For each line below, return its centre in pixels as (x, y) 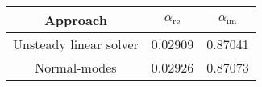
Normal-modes (76, 67)
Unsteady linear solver (76, 44)
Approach (75, 20)
